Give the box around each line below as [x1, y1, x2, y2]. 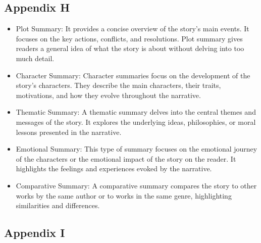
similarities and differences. [16, 200, 100, 211]
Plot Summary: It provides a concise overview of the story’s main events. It [16, 23, 249, 34]
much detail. [16, 53, 55, 63]
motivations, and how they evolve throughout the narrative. [16, 89, 201, 100]
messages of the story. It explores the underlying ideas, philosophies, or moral [16, 116, 256, 127]
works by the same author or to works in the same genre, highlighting [16, 190, 232, 201]
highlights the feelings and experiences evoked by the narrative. [16, 163, 212, 174]
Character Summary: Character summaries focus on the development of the [16, 70, 250, 80]
